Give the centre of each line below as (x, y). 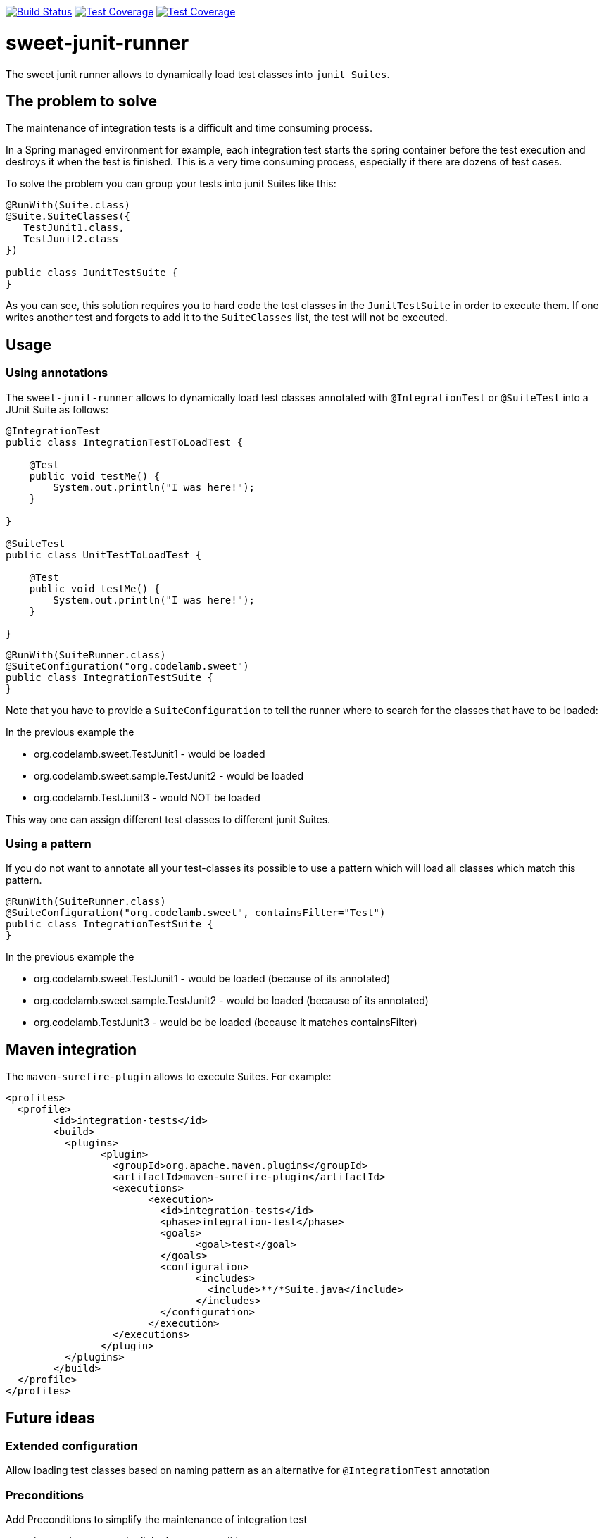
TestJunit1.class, (74, 228)
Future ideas (50, 1418)
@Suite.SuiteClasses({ (68, 217)
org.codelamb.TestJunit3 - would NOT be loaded (147, 797)
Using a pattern (49, 843)
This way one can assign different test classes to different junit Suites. (168, 819)
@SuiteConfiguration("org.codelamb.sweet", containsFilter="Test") (196, 913)
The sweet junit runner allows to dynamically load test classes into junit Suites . (198, 74)
